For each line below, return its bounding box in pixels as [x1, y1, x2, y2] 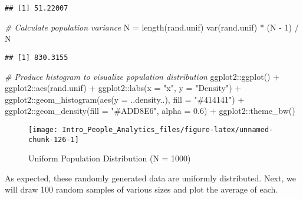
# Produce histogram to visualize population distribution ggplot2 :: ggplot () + [5, 70, 280, 82]
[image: [28, 125, 58, 134]
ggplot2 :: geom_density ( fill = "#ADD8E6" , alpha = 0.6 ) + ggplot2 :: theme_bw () [5, 104, 295, 117]
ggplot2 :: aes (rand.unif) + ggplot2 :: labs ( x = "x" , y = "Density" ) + [5, 82, 242, 94]
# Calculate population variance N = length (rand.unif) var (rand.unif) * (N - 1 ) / [5, 21, 299, 33]
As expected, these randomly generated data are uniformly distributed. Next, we [5, 171, 296, 184]
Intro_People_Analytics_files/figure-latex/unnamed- [62, 125, 274, 134]
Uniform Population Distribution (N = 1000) [28, 152, 191, 164]
